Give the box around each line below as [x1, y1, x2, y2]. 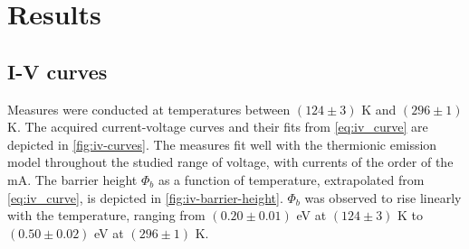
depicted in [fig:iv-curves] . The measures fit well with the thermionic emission [7, 134, 437, 153]
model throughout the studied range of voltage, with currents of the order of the [7, 152, 454, 171]
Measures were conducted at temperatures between [7, 99, 291, 118]
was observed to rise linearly [304, 188, 462, 207]
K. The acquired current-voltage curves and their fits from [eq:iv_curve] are [7, 117, 428, 136]
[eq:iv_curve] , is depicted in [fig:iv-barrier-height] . [7, 188, 283, 207]
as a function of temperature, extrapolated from [158, 170, 425, 189]
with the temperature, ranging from [7, 206, 206, 225]
